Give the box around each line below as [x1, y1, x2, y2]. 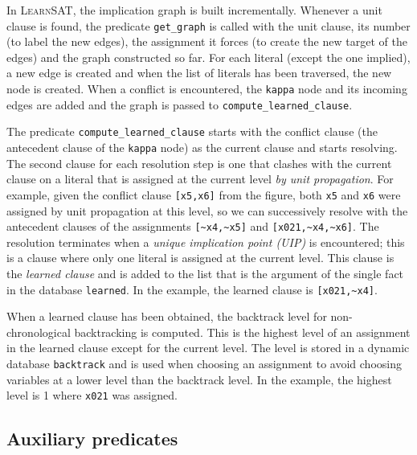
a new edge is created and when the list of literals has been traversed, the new [6, 64, 392, 81]
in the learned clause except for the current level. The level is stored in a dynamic [6, 339, 410, 356]
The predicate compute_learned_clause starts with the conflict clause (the [6, 123, 378, 140]
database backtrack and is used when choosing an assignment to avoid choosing [6, 355, 402, 371]
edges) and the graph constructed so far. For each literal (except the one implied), [6, 48, 411, 65]
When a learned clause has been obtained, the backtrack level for [6, 308, 327, 325]
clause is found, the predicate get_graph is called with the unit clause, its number [6, 17, 411, 34]
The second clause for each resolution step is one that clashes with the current [6, 154, 392, 171]
